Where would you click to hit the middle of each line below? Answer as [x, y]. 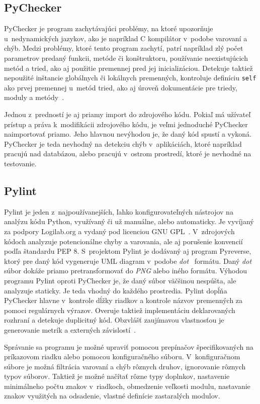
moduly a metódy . [34, 97]
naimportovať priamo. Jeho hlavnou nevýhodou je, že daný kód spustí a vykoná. [128, 134]
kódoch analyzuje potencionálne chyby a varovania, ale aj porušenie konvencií [123, 241]
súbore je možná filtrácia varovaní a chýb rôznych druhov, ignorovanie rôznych [125, 366]
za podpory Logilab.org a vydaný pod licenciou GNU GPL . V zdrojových [119, 231]
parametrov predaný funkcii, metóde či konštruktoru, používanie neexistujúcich [126, 58]
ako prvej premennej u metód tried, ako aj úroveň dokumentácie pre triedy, [121, 87]
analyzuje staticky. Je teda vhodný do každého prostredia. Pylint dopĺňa [116, 290]
